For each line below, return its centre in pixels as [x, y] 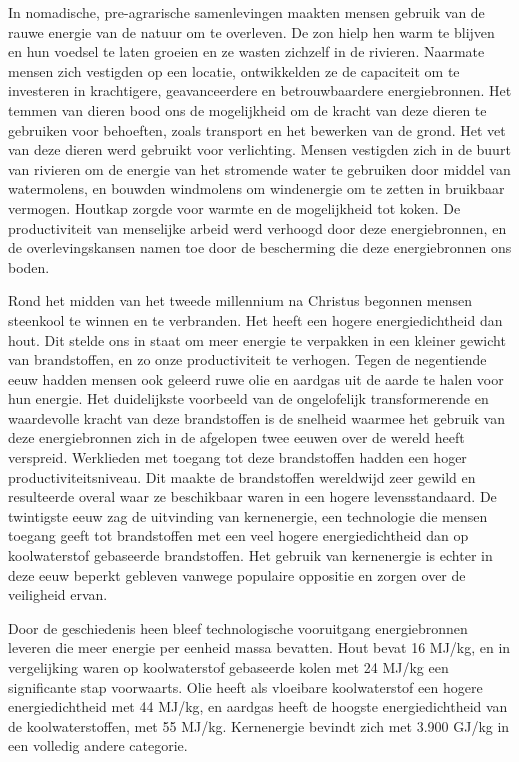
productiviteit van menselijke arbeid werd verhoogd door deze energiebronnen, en [257, 227]
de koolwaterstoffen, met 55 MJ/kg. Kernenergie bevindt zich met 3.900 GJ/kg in [259, 725]
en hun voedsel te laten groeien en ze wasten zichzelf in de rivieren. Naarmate [246, 51]
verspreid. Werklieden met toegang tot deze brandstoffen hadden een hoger [237, 457]
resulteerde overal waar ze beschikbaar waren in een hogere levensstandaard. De [252, 496]
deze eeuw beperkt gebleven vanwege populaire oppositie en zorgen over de [237, 574]
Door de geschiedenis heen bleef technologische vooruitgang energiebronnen [238, 627]
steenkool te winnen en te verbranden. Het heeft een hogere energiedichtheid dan [255, 319]
